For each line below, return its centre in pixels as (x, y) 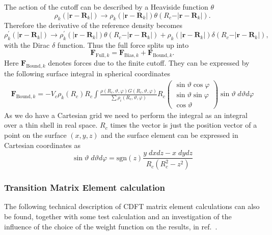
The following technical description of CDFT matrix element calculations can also (132, 206)
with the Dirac (27, 45)
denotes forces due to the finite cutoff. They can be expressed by (149, 63)
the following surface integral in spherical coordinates (87, 74)
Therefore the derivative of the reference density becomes (93, 25)
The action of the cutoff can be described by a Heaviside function (106, 7)
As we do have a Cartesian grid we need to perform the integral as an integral (126, 115)
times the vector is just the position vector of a (184, 125)
